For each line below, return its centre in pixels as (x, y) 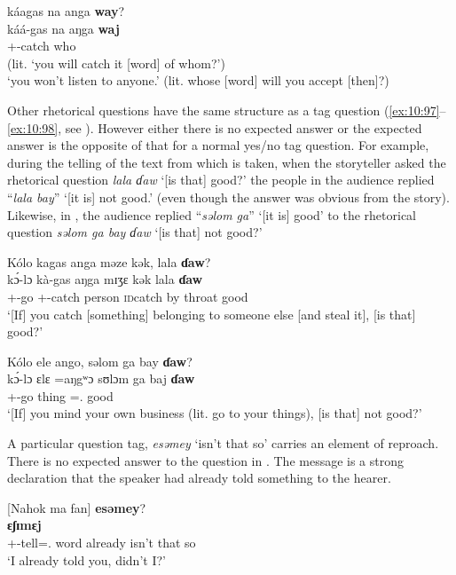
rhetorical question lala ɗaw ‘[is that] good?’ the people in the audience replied (221, 180)
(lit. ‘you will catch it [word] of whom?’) (116, 63)
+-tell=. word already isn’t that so (102, 543)
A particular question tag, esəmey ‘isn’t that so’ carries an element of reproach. (223, 443)
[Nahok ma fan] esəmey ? (77, 507)
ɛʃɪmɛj (24, 525)
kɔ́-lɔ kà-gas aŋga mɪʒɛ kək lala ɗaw (105, 279)
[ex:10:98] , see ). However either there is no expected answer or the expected (215, 127)
